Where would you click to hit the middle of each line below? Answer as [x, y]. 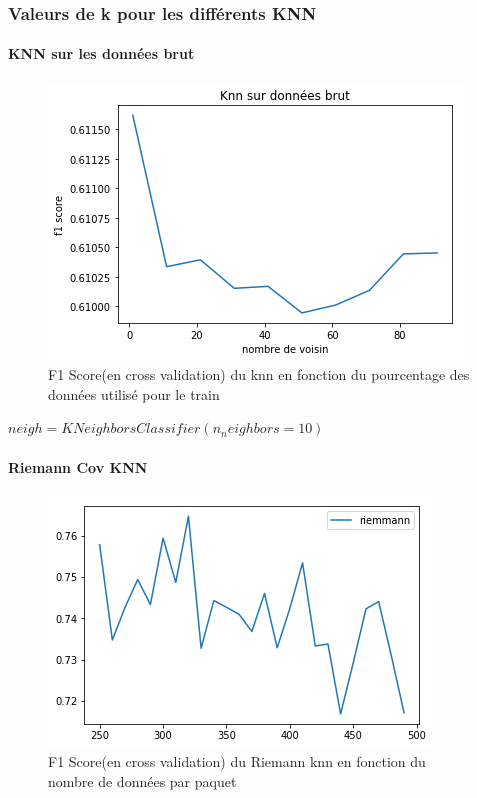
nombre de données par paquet [142, 781]
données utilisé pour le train [134, 393]
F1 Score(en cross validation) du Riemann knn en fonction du [237, 761]
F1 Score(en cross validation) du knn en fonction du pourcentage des [259, 374]
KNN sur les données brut [101, 53]
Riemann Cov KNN [78, 466]
